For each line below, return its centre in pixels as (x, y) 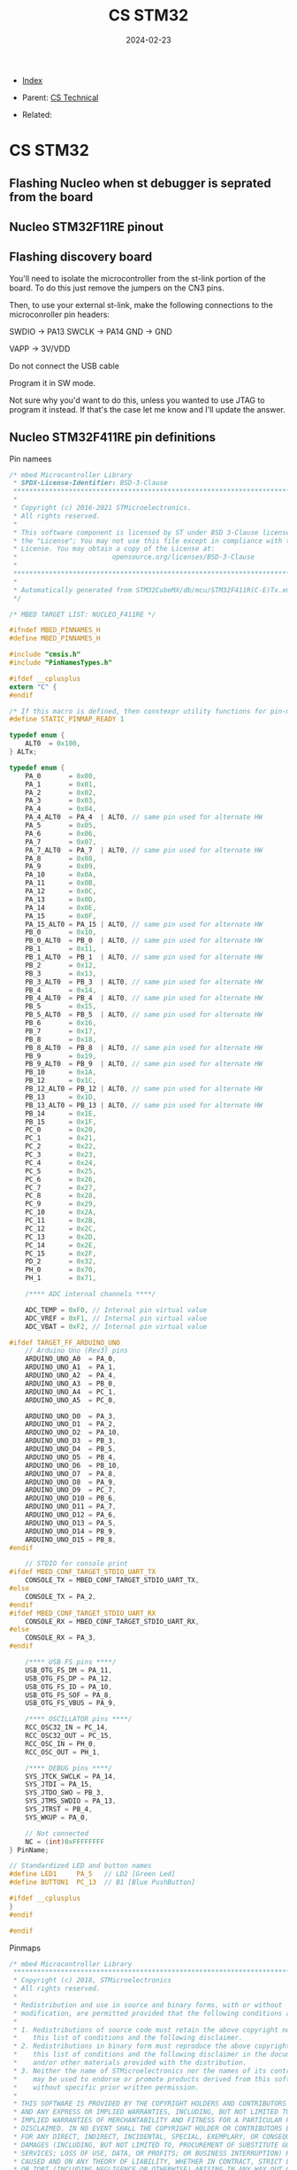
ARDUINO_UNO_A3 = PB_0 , (71, 1383)
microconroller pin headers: (60, 314)
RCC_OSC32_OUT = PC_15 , (69, 1736)
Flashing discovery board (81, 257)
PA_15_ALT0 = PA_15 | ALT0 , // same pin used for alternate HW (144, 924)
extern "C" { (33, 687)
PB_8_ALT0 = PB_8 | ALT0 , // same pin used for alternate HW (144, 1047)
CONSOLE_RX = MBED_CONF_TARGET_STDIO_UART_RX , (112, 1621)
